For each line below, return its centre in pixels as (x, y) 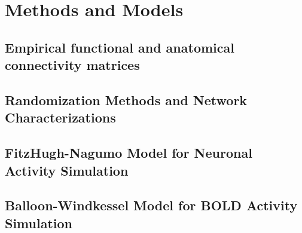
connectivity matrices (72, 65)
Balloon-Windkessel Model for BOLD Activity (151, 205)
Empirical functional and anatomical (120, 47)
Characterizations (60, 117)
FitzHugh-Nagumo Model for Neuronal (129, 153)
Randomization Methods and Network (126, 99)
